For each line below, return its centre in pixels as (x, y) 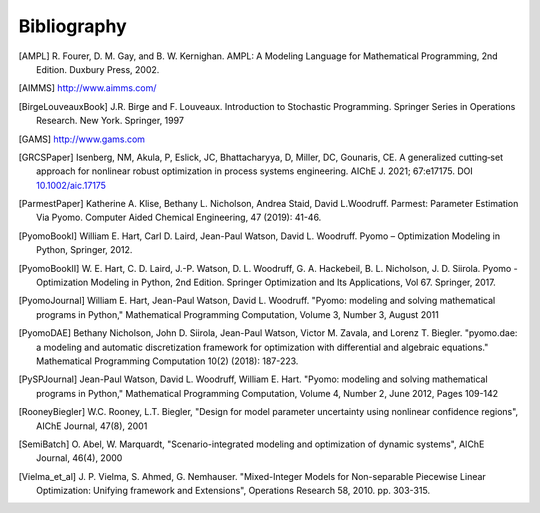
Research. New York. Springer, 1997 (110, 121)
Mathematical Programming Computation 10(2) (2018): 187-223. (167, 361)
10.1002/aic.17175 (71, 185)
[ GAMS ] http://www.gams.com (81, 139)
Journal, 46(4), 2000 (79, 458)
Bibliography (72, 26)
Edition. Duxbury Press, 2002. (98, 69)
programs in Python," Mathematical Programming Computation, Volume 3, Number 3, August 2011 (237, 314)
